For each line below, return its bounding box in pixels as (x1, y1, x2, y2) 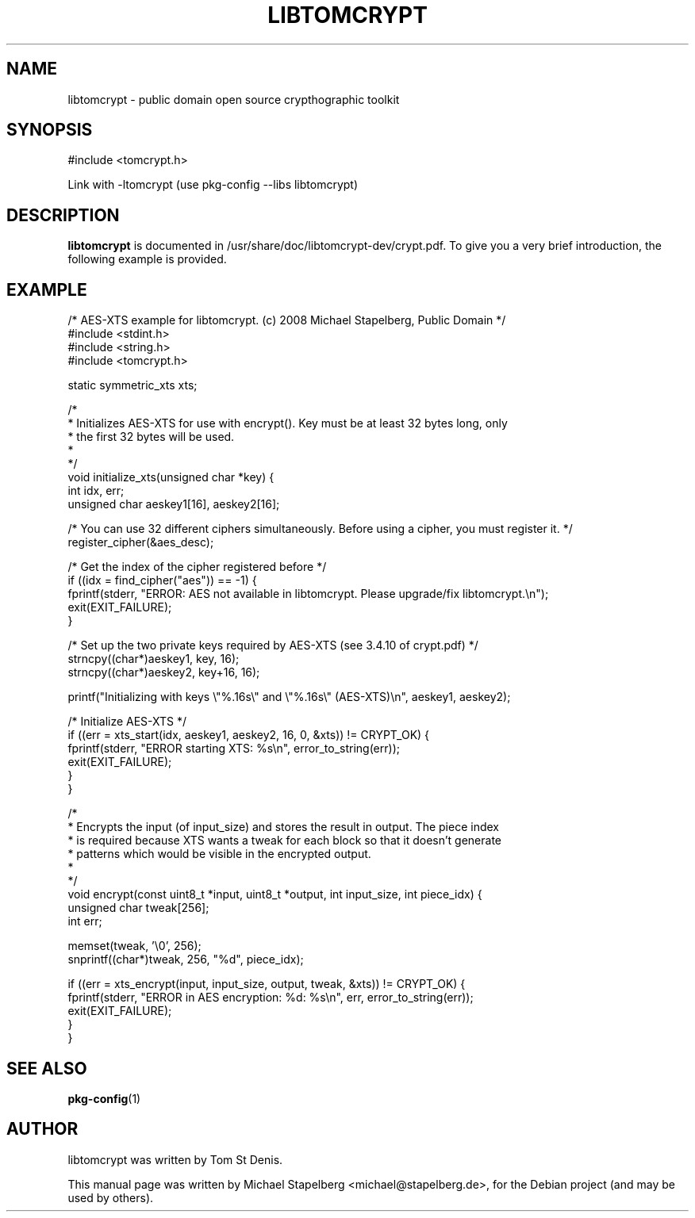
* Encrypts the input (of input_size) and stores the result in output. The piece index (67, 820, 499, 834)
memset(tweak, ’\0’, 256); (67, 939, 202, 953)
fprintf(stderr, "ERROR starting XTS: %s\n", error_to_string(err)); (67, 741, 400, 756)
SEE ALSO (6, 1058, 87, 1078)
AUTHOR (6, 1119, 79, 1139)
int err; (67, 914, 102, 929)
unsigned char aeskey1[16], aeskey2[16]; (67, 497, 280, 511)
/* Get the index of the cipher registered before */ (67, 560, 327, 574)
